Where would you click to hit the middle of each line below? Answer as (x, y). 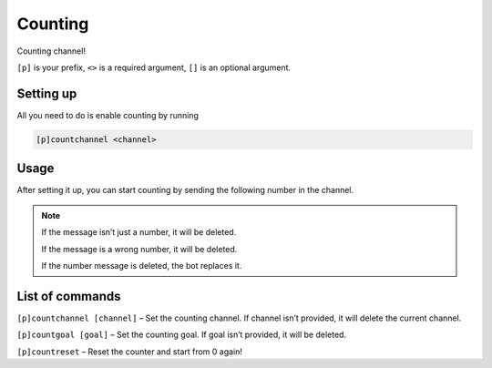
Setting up (47, 93)
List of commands (69, 296)
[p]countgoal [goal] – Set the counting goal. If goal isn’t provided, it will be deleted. (181, 335)
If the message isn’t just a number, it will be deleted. (139, 232)
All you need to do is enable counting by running (108, 115)
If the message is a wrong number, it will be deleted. (139, 249)
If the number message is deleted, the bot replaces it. (142, 265)
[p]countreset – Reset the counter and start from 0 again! (130, 352)
